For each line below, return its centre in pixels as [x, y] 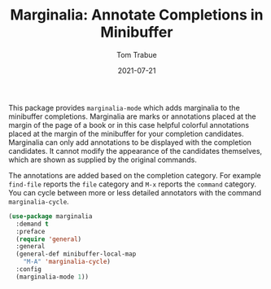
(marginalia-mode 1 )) [52, 277]
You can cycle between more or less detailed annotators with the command [135, 192]
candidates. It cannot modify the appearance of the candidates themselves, [135, 151]
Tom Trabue [137, 55]
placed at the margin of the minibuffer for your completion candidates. [126, 134]
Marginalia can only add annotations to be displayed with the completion [130, 142]
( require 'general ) [49, 239]
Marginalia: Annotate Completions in [137, 15]
